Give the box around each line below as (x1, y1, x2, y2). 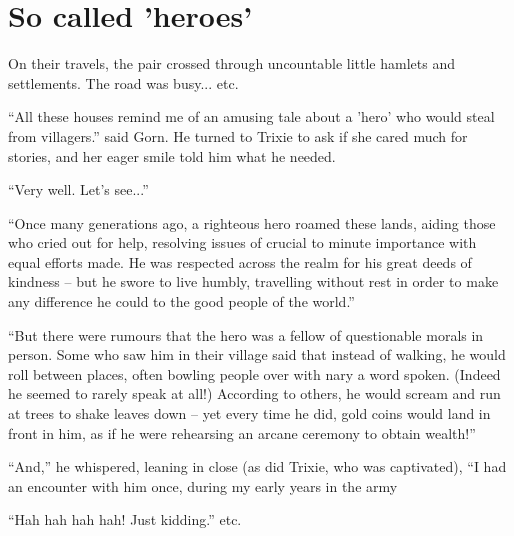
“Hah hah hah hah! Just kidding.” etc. (8, 509, 242, 530)
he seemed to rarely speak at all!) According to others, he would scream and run (8, 383, 501, 404)
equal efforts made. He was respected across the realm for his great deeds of (8, 251, 472, 272)
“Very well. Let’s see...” (8, 179, 149, 200)
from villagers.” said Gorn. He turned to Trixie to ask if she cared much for (8, 125, 468, 146)
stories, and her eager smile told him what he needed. (8, 145, 336, 166)
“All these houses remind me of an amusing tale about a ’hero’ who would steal (8, 106, 495, 127)
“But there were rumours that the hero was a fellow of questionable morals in (8, 324, 484, 345)
